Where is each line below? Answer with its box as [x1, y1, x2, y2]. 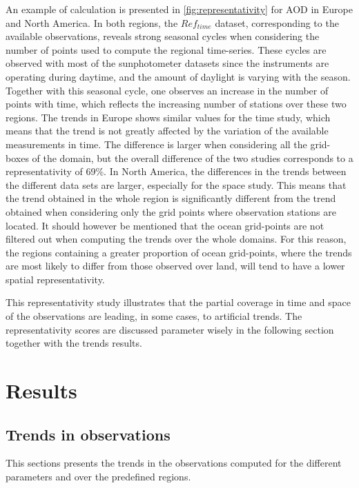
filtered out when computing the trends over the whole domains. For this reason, [6, 232, 347, 246]
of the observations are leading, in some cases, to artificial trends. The [6, 309, 302, 323]
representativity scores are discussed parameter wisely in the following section [6, 322, 334, 336]
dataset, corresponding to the [215, 15, 339, 30]
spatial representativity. [6, 272, 105, 286]
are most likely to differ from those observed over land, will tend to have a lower [6, 258, 345, 273]
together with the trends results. [6, 336, 142, 350]
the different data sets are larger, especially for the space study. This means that [6, 177, 347, 192]
